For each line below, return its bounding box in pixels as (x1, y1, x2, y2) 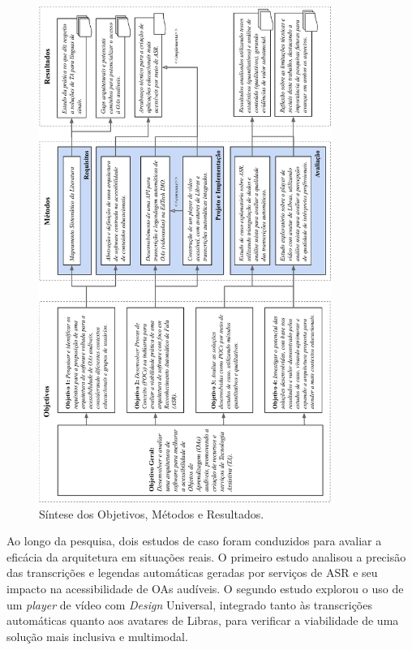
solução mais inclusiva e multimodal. (6, 627, 188, 644)
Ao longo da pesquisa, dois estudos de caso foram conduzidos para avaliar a (6, 532, 382, 549)
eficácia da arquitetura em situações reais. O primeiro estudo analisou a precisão (6, 548, 406, 565)
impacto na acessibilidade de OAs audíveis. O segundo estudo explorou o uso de (6, 579, 404, 596)
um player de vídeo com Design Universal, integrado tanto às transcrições (6, 596, 372, 613)
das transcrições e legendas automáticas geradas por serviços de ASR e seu (6, 564, 378, 581)
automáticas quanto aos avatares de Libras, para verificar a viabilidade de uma (6, 612, 399, 629)
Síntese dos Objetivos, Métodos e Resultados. (39, 505, 264, 522)
